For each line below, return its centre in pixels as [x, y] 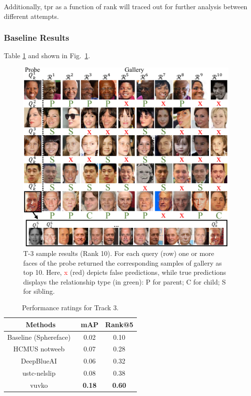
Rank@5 [119, 324]
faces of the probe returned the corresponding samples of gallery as [123, 262]
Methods [41, 324]
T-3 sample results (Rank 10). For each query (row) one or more [119, 253]
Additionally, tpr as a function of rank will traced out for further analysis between [126, 6]
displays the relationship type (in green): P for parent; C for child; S [125, 281]
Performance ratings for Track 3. [70, 308]
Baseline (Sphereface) [39, 337]
